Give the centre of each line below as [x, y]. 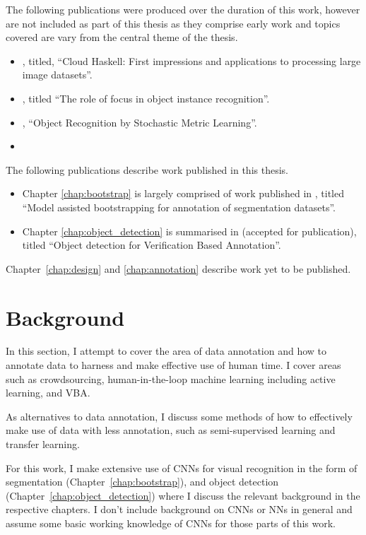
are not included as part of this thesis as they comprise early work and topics [173, 23]
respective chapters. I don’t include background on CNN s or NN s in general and [179, 509]
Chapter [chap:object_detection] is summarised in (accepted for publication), [189, 231]
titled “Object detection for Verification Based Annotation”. [152, 245]
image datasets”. [57, 75]
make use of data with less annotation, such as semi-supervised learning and [171, 430]
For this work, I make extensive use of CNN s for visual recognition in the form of [182, 468]
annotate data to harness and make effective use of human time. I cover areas [173, 365]
